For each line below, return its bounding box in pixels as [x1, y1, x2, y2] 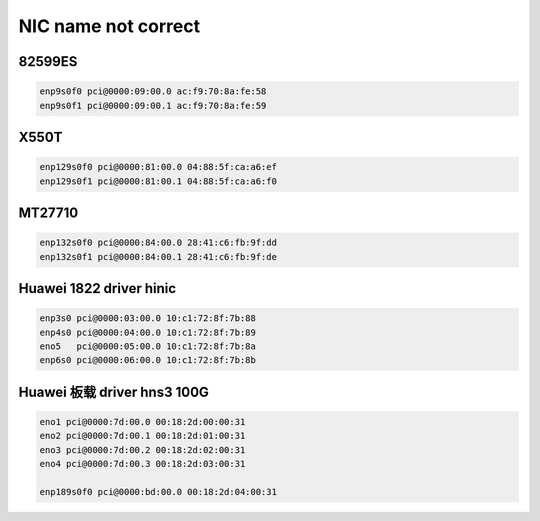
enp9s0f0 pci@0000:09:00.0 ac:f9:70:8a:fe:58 [39, 86, 267, 97]
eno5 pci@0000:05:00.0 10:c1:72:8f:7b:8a [39, 340, 257, 352]
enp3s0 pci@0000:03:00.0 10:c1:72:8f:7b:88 [39, 313, 257, 324]
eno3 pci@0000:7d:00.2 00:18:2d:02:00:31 [39, 444, 246, 455]
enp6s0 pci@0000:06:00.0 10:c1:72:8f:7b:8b [39, 355, 257, 366]
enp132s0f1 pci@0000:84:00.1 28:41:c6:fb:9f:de [39, 251, 277, 262]
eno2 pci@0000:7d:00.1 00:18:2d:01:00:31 [39, 430, 246, 442]
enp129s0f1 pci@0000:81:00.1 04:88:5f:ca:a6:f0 [39, 175, 277, 187]
